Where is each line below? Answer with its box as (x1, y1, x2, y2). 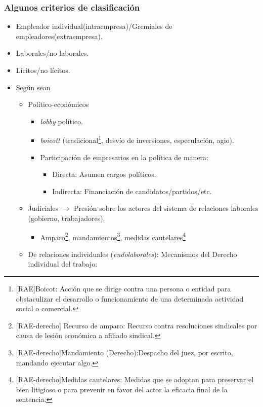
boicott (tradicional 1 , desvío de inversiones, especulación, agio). (40, 133, 234, 145)
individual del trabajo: (28, 258, 98, 269)
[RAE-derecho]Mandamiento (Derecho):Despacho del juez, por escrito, (16, 347, 233, 357)
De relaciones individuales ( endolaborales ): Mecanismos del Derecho (28, 248, 237, 259)
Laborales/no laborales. (16, 48, 89, 58)
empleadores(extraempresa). (16, 30, 103, 41)
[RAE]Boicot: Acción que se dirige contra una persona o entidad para (16, 283, 231, 294)
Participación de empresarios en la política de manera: (40, 152, 209, 162)
